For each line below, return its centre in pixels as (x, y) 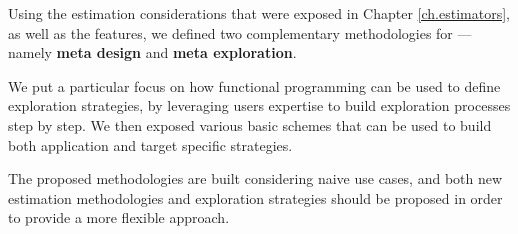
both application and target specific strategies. (150, 144)
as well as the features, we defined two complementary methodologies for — (240, 32)
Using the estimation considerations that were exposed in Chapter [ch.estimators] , (259, 13)
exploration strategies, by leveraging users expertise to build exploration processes (259, 105)
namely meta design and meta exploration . (152, 52)
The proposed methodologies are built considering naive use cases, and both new (255, 178)
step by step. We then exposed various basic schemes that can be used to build (250, 124)
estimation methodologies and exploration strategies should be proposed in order (255, 197)
